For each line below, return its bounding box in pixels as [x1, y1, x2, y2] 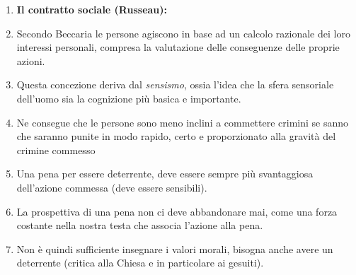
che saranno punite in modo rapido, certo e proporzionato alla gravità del [16, 129, 336, 144]
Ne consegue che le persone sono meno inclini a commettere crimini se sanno [16, 115, 349, 129]
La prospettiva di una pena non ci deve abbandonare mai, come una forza [16, 204, 338, 218]
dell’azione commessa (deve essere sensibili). [16, 180, 207, 194]
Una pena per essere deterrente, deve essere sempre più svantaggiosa [16, 166, 314, 181]
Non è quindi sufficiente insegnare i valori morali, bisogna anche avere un [16, 241, 333, 256]
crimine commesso [16, 142, 96, 157]
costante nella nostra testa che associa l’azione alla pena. [16, 218, 263, 233]
